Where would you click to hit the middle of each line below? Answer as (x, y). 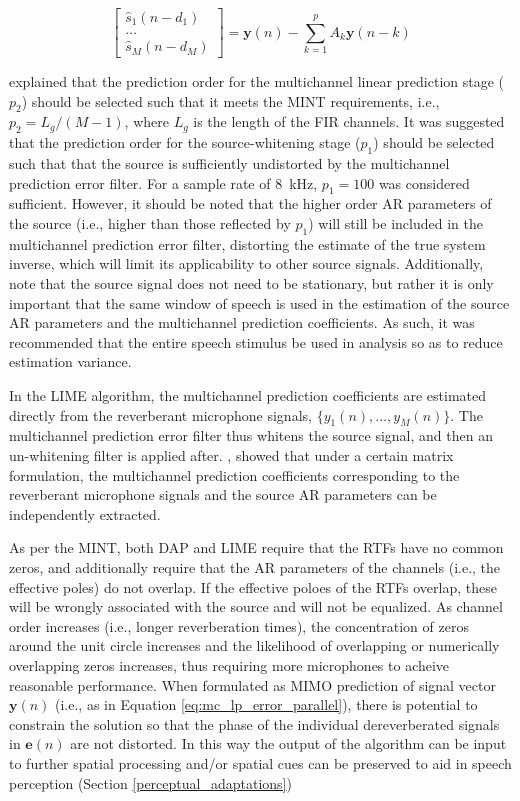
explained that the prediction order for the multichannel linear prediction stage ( (257, 81)
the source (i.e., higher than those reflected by (150, 223)
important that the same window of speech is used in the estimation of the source (259, 302)
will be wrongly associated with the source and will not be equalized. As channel (256, 606)
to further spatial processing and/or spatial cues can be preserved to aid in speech (260, 762)
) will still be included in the (395, 223)
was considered (424, 182)
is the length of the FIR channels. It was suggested (349, 121)
